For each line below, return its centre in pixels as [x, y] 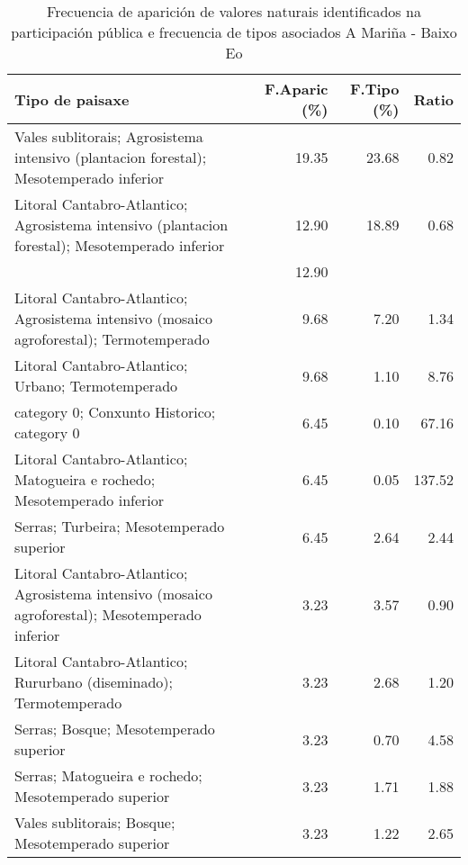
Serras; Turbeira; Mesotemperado [120, 526]
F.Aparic [296, 89]
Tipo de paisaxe [72, 99]
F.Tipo [374, 89]
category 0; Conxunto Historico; [115, 412]
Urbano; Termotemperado [96, 386]
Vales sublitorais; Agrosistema [109, 136]
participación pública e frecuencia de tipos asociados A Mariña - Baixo [234, 32]
